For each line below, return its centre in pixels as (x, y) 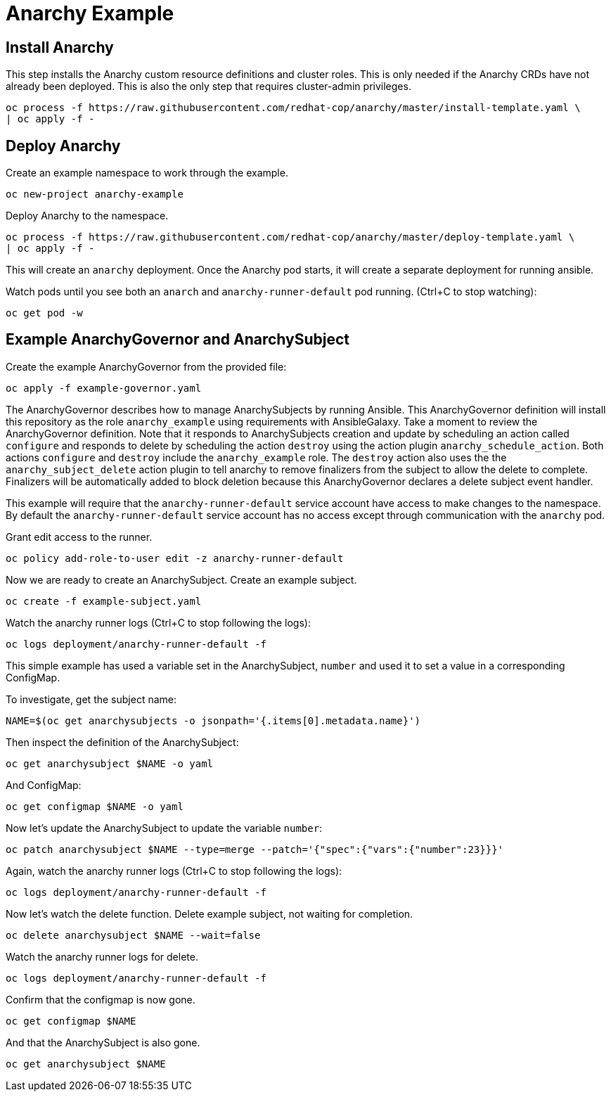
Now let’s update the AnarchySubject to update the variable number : (164, 828)
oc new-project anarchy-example (95, 194)
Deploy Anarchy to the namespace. (87, 216)
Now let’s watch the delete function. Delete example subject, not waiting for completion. (210, 913)
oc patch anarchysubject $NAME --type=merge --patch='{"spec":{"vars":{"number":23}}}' (255, 849)
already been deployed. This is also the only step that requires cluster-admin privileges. (208, 86)
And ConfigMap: (44, 785)
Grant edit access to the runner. (79, 537)
